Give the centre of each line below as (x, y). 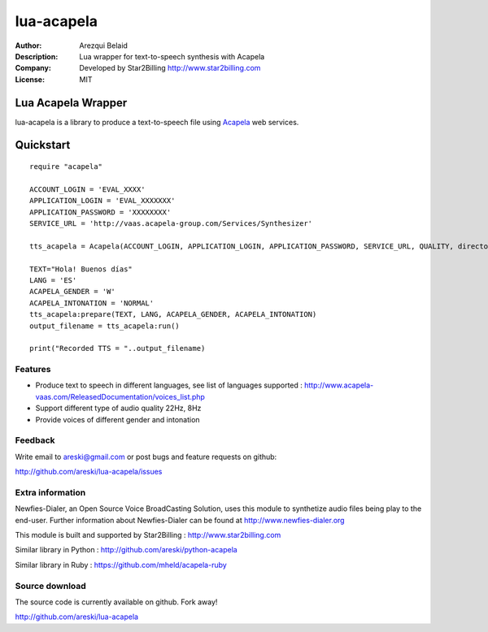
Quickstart (43, 145)
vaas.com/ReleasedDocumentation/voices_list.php (120, 396)
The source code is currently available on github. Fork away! (116, 602)
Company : (33, 68)
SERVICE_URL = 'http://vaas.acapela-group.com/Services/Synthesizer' (171, 223)
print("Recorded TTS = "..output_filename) (118, 348)
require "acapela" (66, 167)
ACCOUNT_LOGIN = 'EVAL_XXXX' (87, 189)
